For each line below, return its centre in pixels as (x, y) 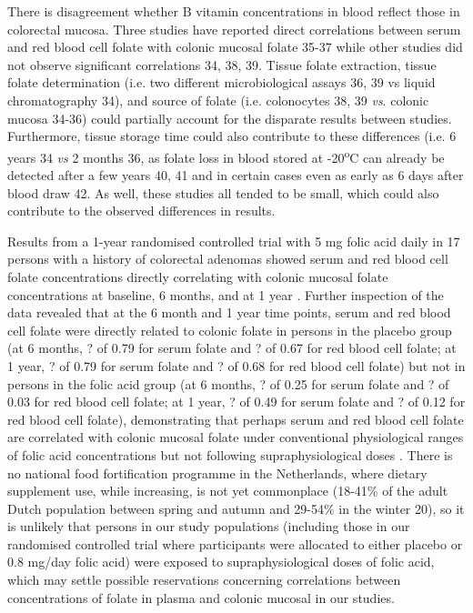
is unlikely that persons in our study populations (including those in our (209, 526)
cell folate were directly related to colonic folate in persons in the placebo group (230, 330)
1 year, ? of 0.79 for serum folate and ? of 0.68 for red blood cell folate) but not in (236, 365)
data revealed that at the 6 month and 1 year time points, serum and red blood (229, 312)
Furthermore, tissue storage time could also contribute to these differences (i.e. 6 (232, 136)
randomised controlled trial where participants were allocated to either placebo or (235, 543)
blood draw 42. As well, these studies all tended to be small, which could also (223, 192)
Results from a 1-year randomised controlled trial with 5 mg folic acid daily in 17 (234, 241)
